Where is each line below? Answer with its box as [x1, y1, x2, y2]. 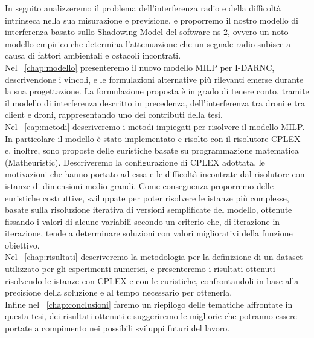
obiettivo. [5, 238, 40, 251]
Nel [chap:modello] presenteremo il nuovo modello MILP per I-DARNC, [5, 60, 275, 73]
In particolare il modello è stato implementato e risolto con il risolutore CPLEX [5, 132, 301, 145]
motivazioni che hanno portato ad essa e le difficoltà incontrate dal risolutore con [5, 167, 305, 180]
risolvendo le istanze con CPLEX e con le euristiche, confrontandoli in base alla [5, 274, 299, 287]
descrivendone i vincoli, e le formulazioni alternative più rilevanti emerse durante [5, 73, 304, 85]
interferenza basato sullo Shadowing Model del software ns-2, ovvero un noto [5, 25, 289, 38]
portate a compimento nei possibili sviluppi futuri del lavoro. [5, 322, 230, 334]
